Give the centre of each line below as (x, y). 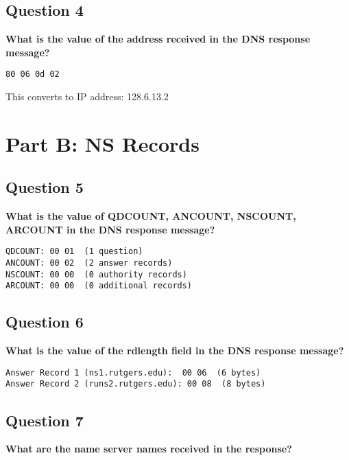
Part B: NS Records (103, 143)
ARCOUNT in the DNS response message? (110, 229)
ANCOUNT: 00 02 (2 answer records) (89, 263)
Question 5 (45, 187)
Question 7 (45, 420)
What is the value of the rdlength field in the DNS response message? (175, 350)
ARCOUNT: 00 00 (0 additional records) (99, 286)
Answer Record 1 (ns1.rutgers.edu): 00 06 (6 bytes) (133, 372)
